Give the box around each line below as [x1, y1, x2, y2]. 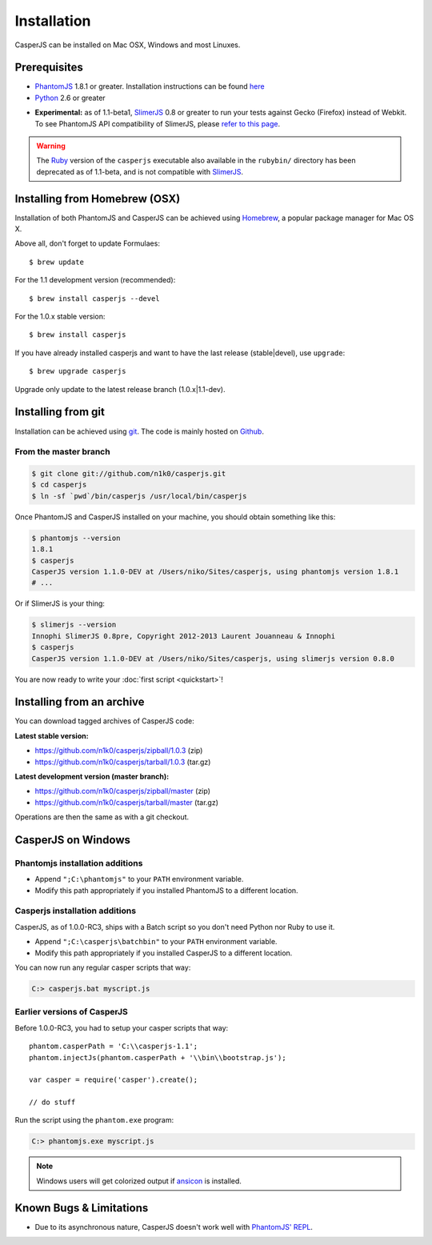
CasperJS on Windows [14, 833, 131, 847]
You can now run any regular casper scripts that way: [14, 963, 191, 972]
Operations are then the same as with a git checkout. [14, 812, 190, 822]
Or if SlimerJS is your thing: [14, 598, 106, 608]
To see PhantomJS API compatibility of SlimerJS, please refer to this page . [34, 118, 280, 128]
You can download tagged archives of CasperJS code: [14, 716, 195, 726]
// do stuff [29, 1098, 76, 1107]
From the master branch [14, 446, 111, 458]
